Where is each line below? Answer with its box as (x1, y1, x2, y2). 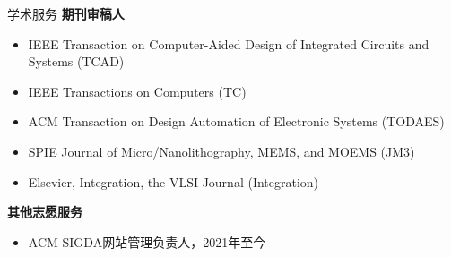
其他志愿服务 (7, 202, 82, 221)
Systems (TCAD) (28, 52, 125, 71)
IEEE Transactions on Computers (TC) (28, 81, 247, 100)
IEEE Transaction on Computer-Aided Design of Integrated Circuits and (28, 34, 429, 53)
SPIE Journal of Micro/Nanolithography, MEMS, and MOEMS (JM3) (28, 141, 415, 160)
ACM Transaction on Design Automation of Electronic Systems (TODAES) (28, 112, 445, 131)
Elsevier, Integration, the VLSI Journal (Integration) (28, 172, 319, 191)
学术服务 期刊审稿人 (7, 4, 125, 22)
